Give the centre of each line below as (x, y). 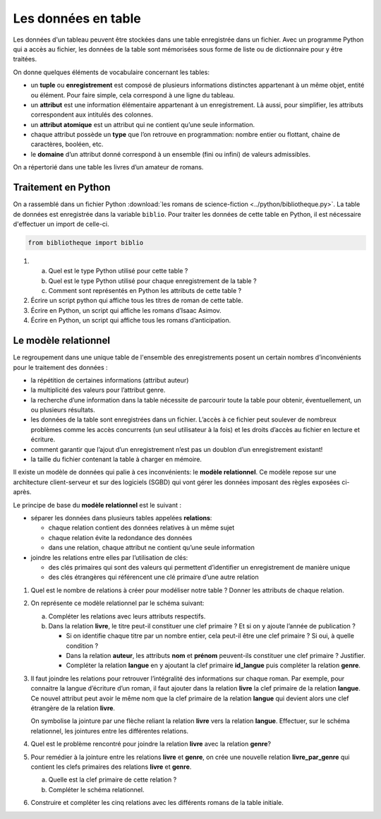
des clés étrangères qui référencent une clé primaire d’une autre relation (153, 577)
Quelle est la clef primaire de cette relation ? (113, 779)
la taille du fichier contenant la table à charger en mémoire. (116, 460)
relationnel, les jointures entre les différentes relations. (110, 731)
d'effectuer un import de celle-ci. (61, 224)
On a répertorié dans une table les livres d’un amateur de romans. (108, 167)
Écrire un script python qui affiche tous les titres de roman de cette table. (137, 301)
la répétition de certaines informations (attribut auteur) (110, 380)
